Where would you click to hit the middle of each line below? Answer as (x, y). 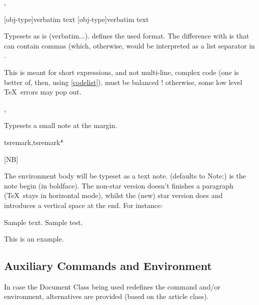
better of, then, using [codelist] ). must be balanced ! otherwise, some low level (123, 82)
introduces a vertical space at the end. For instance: (83, 205)
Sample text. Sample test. (43, 222)
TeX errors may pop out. (43, 92)
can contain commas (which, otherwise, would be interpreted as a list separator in (129, 45)
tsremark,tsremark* (34, 142)
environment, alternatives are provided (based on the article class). (106, 296)
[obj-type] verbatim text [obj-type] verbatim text (76, 19)
